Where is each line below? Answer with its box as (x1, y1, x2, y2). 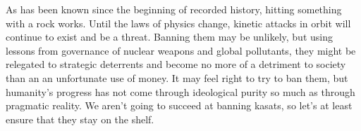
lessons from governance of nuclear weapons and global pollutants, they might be (6, 43, 356, 57)
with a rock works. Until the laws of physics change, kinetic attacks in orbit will (6, 15, 351, 30)
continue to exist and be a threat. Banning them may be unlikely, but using (6, 29, 333, 44)
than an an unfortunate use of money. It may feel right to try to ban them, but (6, 70, 348, 85)
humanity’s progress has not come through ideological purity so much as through (6, 84, 355, 99)
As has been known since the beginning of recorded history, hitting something (6, 2, 342, 16)
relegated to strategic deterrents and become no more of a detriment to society (6, 57, 346, 71)
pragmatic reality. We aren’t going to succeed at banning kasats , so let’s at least (6, 98, 353, 113)
